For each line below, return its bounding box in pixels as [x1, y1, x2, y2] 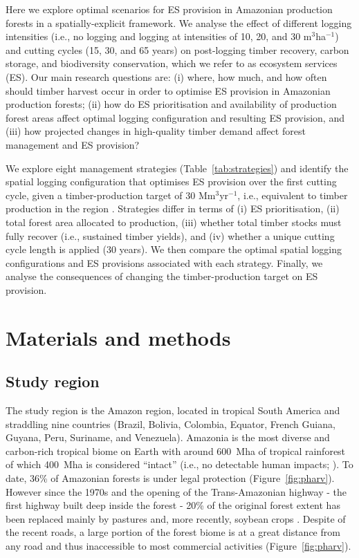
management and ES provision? [6, 137, 140, 151]
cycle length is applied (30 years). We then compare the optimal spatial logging [6, 242, 342, 257]
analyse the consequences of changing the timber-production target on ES [6, 269, 318, 283]
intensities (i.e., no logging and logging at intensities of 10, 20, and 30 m [6, 29, 312, 44]
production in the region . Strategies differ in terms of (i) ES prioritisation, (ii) [6, 201, 340, 216]
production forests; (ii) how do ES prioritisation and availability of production [6, 97, 337, 111]
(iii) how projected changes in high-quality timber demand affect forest [6, 124, 306, 138]
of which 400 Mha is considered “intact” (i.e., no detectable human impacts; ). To [6, 457, 353, 472]
